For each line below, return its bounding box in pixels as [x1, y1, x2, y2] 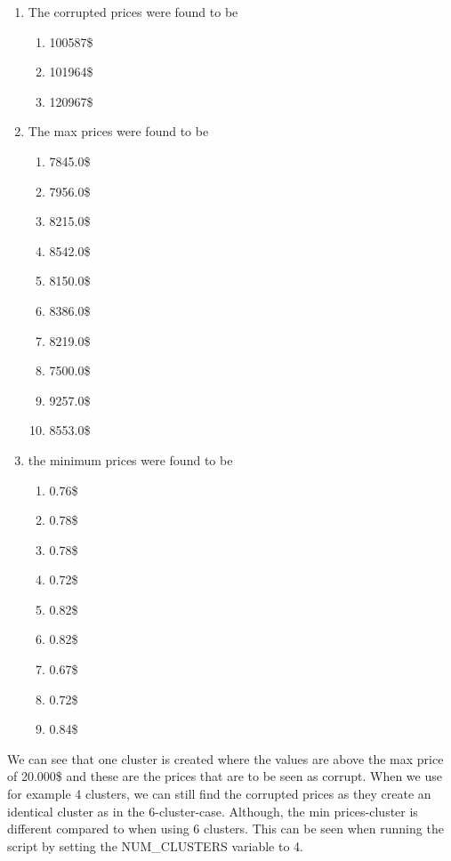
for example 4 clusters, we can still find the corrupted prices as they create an [7, 785, 431, 803]
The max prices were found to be [28, 122, 209, 141]
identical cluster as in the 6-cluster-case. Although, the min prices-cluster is [7, 801, 418, 820]
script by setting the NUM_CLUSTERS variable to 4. [7, 836, 303, 855]
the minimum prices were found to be [28, 450, 233, 469]
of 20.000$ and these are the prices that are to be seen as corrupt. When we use [7, 767, 442, 785]
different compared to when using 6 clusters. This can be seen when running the [7, 819, 444, 838]
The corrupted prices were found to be [28, 3, 238, 20]
